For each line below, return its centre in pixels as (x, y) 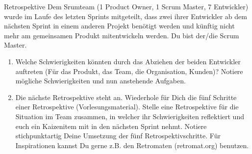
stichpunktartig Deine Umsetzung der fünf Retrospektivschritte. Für (118, 136)
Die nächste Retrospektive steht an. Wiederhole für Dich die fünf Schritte (126, 97)
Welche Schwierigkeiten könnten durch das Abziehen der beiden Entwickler (128, 61)
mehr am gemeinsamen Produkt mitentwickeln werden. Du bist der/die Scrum (122, 35)
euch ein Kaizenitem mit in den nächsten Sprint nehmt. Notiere (111, 126)
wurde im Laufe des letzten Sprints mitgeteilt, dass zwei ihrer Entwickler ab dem (126, 16)
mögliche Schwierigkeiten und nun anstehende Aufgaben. (101, 81)
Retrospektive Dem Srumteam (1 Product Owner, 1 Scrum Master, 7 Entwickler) (126, 6)
